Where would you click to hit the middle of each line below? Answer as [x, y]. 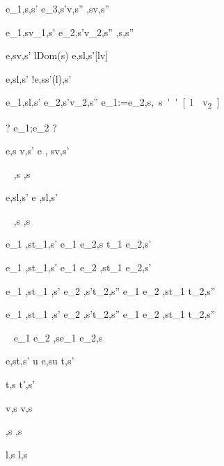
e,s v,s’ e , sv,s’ [38, 151]
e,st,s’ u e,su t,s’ [40, 361]
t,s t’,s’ [21, 384]
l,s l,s [17, 454]
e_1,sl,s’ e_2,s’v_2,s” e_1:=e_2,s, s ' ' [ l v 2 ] [113, 103]
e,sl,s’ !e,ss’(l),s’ [39, 78]
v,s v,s [19, 407]
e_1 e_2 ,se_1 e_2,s [58, 337]
